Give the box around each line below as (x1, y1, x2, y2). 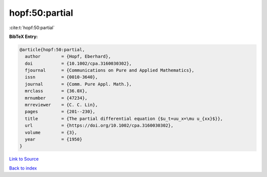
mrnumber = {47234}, (25, 95, 88, 101)
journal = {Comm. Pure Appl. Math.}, (25, 81, 132, 87)
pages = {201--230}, (25, 109, 96, 114)
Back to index (9, 165, 37, 171)
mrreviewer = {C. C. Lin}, (25, 102, 98, 108)
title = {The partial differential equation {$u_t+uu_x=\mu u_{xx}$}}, (25, 116, 223, 121)
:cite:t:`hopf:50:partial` (9, 25, 55, 31)
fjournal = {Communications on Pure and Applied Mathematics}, (25, 68, 195, 73)
